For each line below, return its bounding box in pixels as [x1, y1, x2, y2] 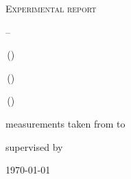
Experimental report [5, 1, 97, 15]
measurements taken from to [5, 116, 126, 130]
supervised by [5, 139, 63, 154]
